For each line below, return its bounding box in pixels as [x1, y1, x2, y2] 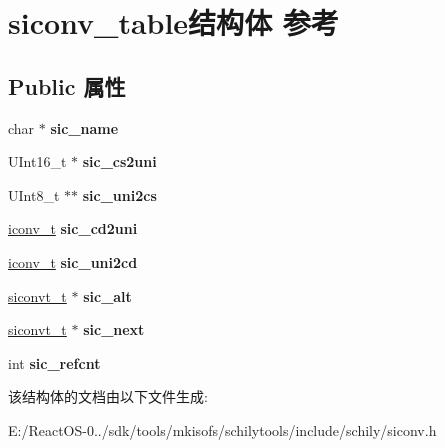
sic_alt [83, 285, 132, 306]
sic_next [83, 319, 145, 340]
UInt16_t [8, 151, 67, 172]
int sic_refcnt [8, 352, 101, 373]
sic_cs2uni [82, 151, 157, 172]
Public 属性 [8, 70, 126, 101]
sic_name [50, 117, 119, 138]
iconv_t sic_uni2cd [8, 251, 138, 272]
